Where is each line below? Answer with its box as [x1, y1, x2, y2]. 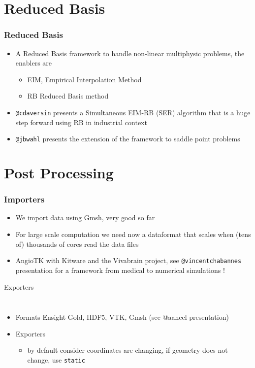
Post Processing [4, 163, 114, 183]
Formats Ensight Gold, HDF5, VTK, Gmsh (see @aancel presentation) [15, 312, 229, 322]
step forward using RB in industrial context [15, 117, 147, 127]
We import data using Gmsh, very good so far [15, 212, 155, 223]
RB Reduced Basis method [27, 91, 109, 101]
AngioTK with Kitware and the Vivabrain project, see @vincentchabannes [15, 255, 242, 266]
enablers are [15, 58, 52, 68]
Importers [4, 193, 45, 205]
